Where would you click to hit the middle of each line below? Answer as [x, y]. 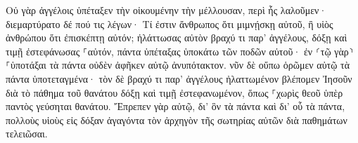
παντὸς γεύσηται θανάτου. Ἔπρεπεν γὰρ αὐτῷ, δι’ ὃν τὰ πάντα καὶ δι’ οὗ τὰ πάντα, [175, 106]
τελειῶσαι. [27, 134]
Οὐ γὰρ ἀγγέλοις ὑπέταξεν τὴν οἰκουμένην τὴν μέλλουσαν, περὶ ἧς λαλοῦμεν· [166, 10]
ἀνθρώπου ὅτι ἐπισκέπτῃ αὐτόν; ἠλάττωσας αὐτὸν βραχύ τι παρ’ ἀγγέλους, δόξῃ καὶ [177, 38]
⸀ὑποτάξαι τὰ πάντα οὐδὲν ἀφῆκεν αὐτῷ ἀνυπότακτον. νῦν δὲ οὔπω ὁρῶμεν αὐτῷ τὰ [178, 65]
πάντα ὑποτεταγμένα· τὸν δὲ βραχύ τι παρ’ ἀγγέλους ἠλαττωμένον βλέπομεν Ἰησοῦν [179, 78]
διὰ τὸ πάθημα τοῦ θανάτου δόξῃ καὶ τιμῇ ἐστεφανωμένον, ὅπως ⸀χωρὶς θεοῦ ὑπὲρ [174, 92]
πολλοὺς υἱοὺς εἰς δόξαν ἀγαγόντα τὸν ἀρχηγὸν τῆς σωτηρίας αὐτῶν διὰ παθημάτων [177, 120]
